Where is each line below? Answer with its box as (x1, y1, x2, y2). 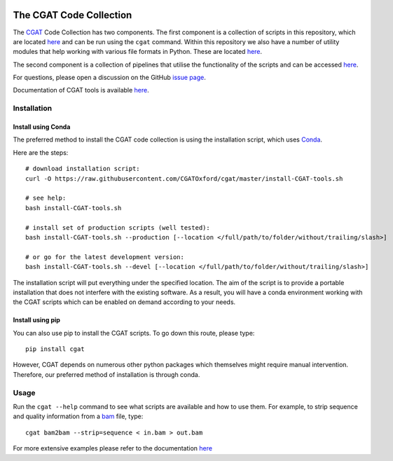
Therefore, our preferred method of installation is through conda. (13, 370, 200, 378)
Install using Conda (13, 123, 71, 131)
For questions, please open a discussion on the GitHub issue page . (13, 74, 206, 82)
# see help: (25, 194, 67, 202)
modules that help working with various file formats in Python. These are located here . (13, 48, 263, 56)
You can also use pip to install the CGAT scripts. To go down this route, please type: (13, 329, 255, 337)
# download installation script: (25, 165, 140, 173)
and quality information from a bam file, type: (13, 412, 144, 420)
